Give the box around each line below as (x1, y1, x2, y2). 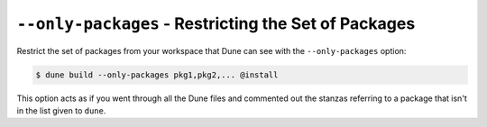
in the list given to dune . (16, 104, 106, 116)
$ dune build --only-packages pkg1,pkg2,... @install (35, 69, 279, 80)
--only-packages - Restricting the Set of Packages (16, 14, 416, 33)
